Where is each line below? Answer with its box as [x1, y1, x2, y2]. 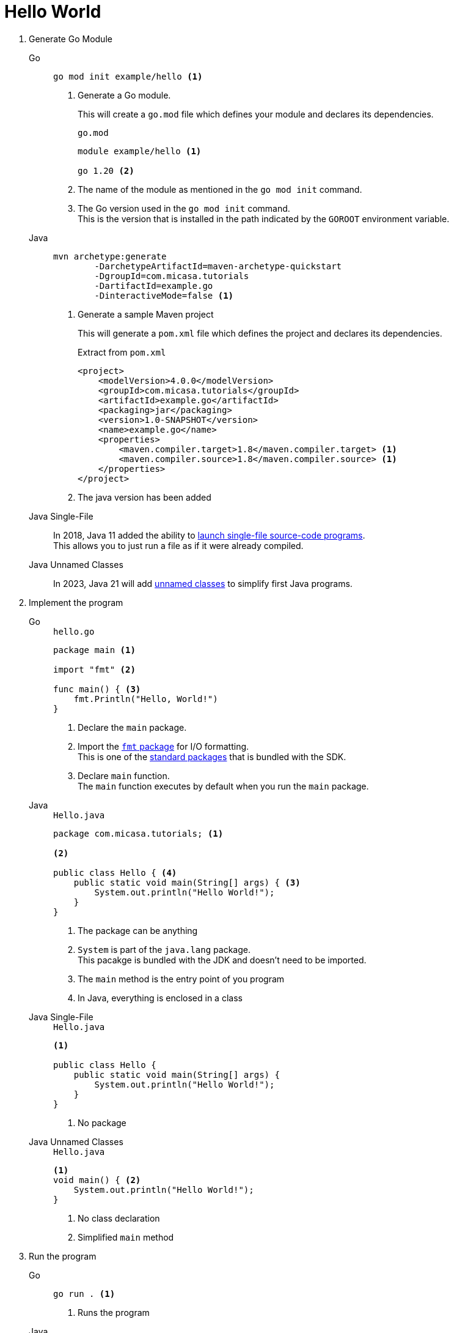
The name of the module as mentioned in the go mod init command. [78, 184, 362, 195]
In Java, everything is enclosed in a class [78, 992, 243, 1003]
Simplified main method [78, 1231, 174, 1242]
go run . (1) [53, 1288, 115, 1299]
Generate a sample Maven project [78, 308, 214, 319]
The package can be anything [78, 925, 198, 936]
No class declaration [78, 1212, 160, 1223]
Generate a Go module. [78, 89, 171, 100]
